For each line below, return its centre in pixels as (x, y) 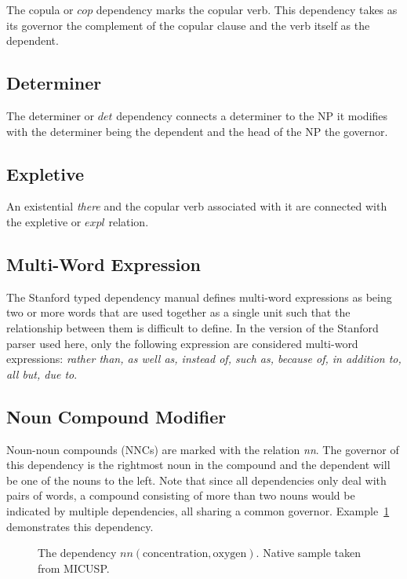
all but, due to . (42, 374)
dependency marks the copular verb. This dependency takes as (247, 9)
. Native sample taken (309, 553)
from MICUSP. (74, 568)
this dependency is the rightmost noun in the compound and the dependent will (198, 465)
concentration (176, 554)
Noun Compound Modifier (116, 416)
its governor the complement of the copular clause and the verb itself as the (188, 25)
